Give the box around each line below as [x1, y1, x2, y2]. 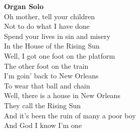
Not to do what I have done [4, 21, 90, 31]
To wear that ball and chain [4, 80, 90, 91]
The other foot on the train [4, 60, 89, 71]
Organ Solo [4, 1, 44, 11]
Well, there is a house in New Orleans [4, 90, 120, 101]
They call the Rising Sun [4, 100, 81, 110]
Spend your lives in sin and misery [4, 30, 111, 41]
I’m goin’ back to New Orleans [4, 70, 99, 81]
